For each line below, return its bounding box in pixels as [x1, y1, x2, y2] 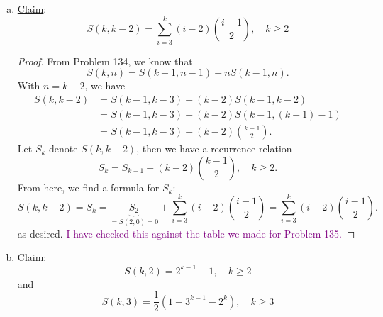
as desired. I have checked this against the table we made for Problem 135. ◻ [17, 226, 355, 240]
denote [49, 141, 78, 155]
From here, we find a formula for [17, 179, 160, 194]
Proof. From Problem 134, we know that [17, 53, 193, 68]
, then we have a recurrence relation [136, 141, 292, 155]
